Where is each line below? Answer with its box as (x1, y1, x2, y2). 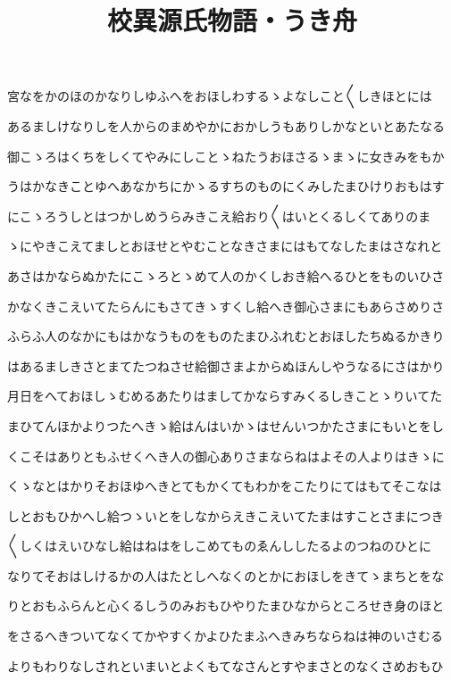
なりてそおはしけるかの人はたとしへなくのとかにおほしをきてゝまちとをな (7, 566, 445, 585)
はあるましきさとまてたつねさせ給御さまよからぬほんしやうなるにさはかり (7, 356, 445, 375)
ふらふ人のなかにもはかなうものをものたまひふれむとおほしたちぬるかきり (7, 327, 445, 345)
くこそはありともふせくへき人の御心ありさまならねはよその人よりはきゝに (7, 446, 445, 465)
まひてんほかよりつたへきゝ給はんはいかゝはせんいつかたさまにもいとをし (7, 416, 444, 435)
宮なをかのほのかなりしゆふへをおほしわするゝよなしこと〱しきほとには (7, 87, 432, 105)
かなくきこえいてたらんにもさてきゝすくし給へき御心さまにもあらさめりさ (7, 296, 445, 315)
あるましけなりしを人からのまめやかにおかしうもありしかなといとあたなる (7, 116, 445, 135)
